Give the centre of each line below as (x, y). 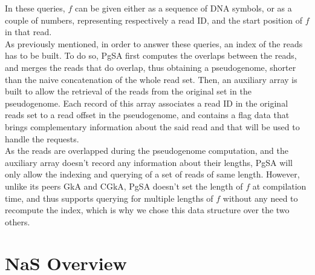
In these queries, (35, 8)
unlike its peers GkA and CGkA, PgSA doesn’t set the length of (124, 186)
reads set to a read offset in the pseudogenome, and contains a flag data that (147, 115)
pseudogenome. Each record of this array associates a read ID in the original (147, 103)
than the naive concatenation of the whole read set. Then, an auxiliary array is (151, 79)
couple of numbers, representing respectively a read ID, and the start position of (154, 20)
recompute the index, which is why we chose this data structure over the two (147, 210)
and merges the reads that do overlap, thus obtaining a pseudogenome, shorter (151, 67)
